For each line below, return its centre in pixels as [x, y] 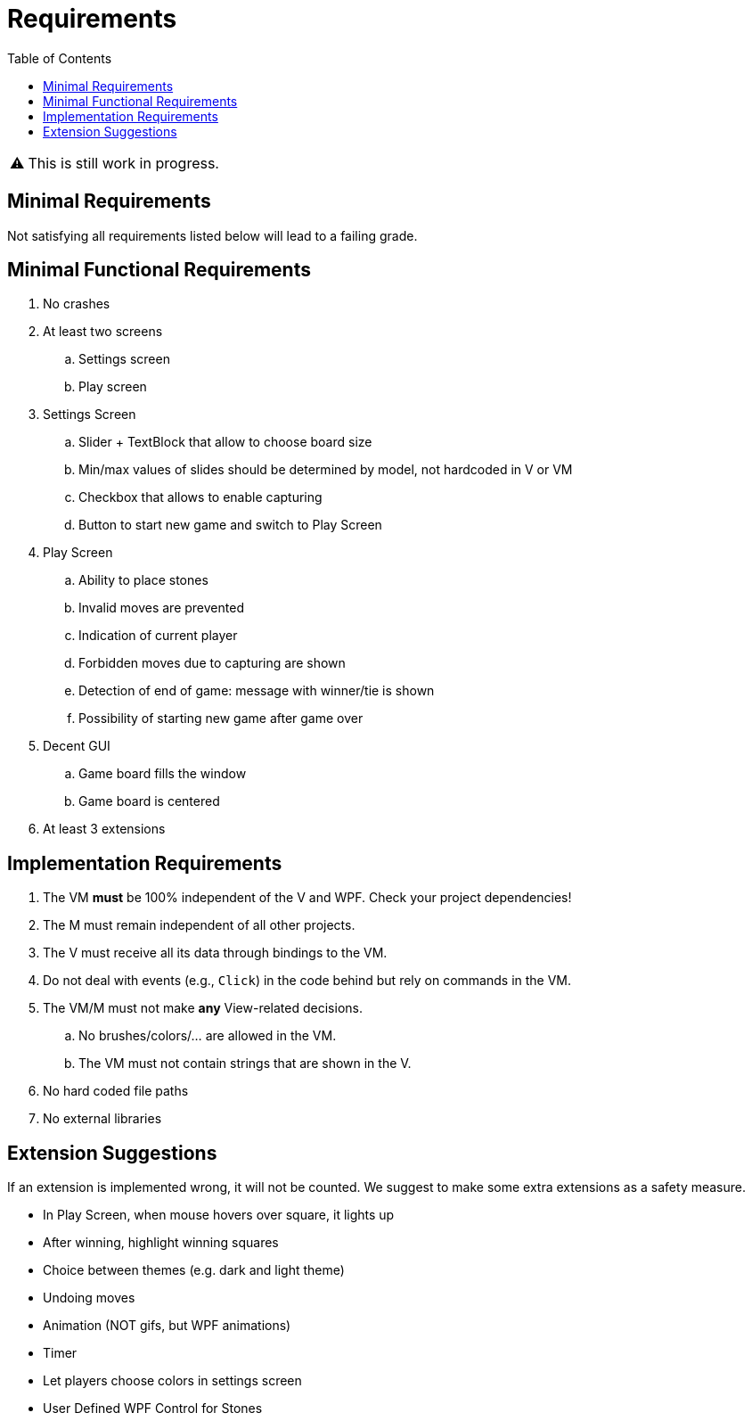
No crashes [77, 304]
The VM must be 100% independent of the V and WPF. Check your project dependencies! [307, 898]
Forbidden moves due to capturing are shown [212, 663]
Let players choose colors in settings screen [172, 1381]
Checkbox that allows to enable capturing [200, 497]
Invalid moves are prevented [161, 608]
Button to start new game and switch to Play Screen [230, 525]
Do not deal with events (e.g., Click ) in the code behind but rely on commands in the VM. [307, 981]
